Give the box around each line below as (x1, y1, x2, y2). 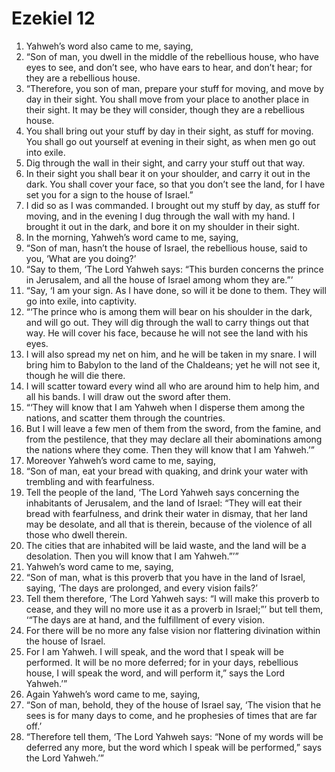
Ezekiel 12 (11, 7, 96, 30)
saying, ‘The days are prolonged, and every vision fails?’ (25, 582, 258, 594)
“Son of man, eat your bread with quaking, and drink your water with (25, 465, 309, 477)
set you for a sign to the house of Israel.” (25, 188, 194, 201)
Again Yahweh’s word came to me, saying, (25, 688, 201, 700)
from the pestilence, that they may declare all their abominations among (25, 433, 323, 445)
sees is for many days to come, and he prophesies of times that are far (25, 709, 318, 721)
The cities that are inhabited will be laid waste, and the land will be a (25, 539, 307, 551)
